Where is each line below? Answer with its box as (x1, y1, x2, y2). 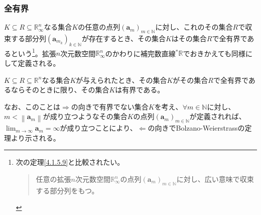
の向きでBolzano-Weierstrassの (148, 123, 245, 133)
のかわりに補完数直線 (105, 48, 176, 58)
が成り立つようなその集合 (43, 111, 127, 122)
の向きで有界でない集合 (71, 101, 149, 112)
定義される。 (18, 58, 60, 68)
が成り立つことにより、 (60, 123, 137, 133)
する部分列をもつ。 (36, 185, 99, 195)
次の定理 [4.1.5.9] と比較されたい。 (16, 157, 124, 167)
